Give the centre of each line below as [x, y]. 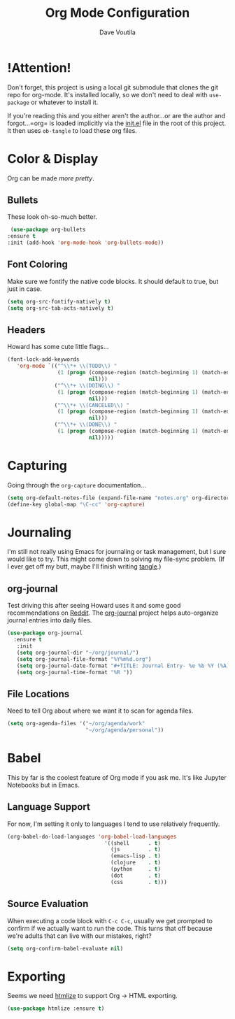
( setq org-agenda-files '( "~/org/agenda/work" [76, 724]
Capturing [37, 466]
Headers [26, 330]
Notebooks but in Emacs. [43, 785]
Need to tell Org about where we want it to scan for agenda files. [100, 711]
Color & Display [53, 158]
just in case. [24, 289]
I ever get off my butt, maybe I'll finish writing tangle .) [84, 566]
